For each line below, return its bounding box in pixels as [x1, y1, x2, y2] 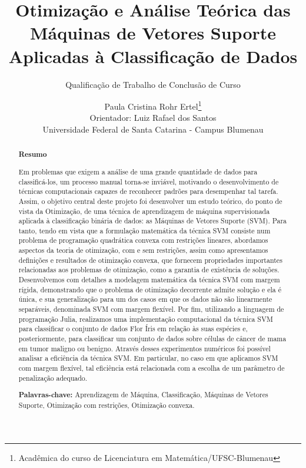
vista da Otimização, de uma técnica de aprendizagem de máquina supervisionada [18, 206, 270, 216]
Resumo [18, 149, 47, 160]
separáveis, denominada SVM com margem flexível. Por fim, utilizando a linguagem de [18, 304, 284, 314]
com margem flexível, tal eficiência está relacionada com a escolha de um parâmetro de [18, 363, 285, 373]
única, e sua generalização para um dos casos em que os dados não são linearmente [18, 294, 272, 304]
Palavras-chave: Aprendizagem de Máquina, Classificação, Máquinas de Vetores [18, 390, 268, 400]
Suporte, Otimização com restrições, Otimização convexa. [18, 400, 195, 410]
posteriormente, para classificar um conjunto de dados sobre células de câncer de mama [18, 334, 287, 344]
